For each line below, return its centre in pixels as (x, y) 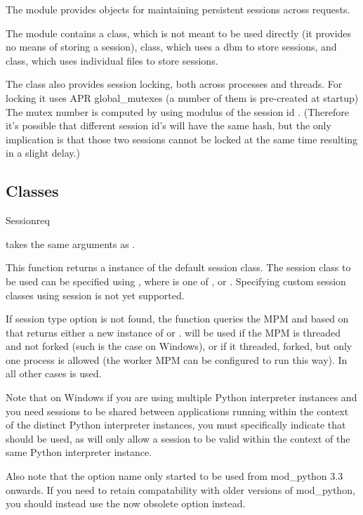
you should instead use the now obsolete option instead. (126, 503)
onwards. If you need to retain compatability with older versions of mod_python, (180, 489)
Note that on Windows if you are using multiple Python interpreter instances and (181, 397)
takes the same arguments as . (71, 243)
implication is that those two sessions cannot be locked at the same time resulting (182, 139)
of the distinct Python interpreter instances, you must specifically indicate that (176, 425)
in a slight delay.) (43, 153)
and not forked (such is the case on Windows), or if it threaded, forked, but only (179, 346)
